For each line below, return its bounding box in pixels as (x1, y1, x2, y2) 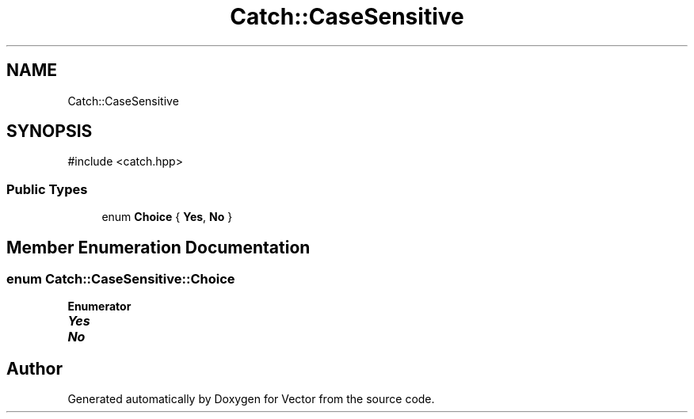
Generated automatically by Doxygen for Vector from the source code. (67, 392, 435, 406)
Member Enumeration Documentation (6, 237, 311, 257)
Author (6, 358, 63, 379)
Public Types (6, 181, 88, 197)
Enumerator (67, 299, 132, 314)
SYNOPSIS (6, 121, 93, 142)
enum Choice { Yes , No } (101, 210, 233, 224)
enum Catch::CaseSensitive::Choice (6, 271, 235, 288)
